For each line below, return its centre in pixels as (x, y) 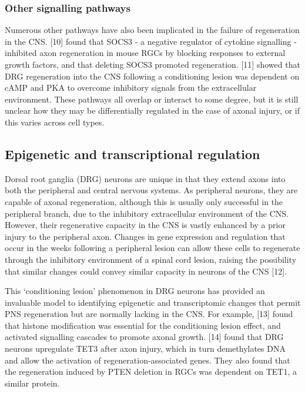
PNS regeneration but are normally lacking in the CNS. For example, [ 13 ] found (149, 314)
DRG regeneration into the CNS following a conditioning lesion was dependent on (152, 76)
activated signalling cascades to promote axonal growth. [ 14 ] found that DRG (144, 337)
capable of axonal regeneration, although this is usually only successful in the (144, 201)
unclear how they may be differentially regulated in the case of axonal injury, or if (152, 110)
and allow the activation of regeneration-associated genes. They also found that (148, 360)
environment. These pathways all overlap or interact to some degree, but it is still (152, 99)
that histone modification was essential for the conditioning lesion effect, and (143, 325)
